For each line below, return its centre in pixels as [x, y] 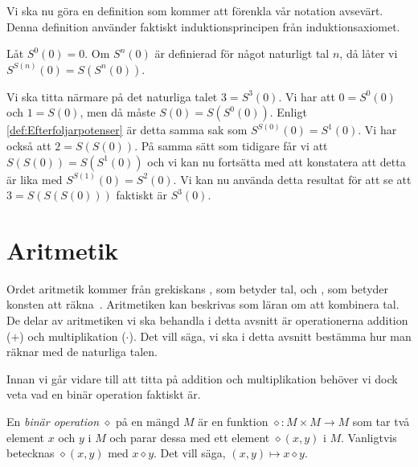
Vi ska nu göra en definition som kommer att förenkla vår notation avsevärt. [195, 10]
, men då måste [118, 112]
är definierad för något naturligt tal [242, 53]
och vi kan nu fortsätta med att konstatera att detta [277, 161]
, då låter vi [369, 53]
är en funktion [233, 422]
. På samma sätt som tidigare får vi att [231, 145]
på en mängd [148, 422]
